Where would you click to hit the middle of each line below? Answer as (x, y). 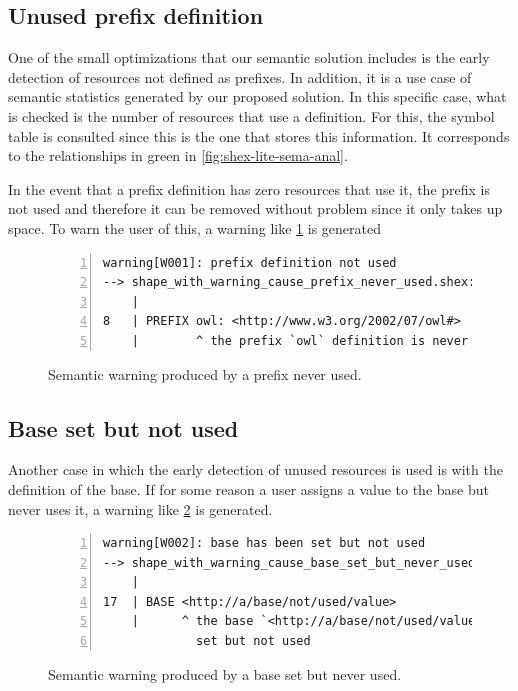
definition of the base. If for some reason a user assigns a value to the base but (248, 488)
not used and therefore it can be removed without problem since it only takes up (255, 208)
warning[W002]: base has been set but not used (264, 543)
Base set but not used (123, 427)
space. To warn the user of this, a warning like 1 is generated (194, 227)
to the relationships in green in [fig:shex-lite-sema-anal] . (178, 155)
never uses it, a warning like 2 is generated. (140, 508)
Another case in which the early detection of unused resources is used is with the (255, 469)
